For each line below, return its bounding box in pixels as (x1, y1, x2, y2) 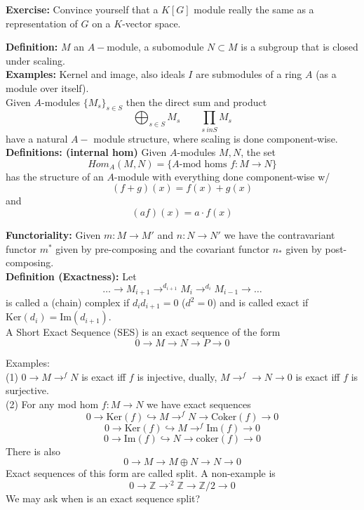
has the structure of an (6, 169, 104, 183)
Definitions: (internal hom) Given (6, 145, 167, 159)
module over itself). (6, 80, 89, 95)
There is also (6, 443, 60, 458)
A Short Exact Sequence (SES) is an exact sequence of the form (6, 325, 281, 339)
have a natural (6, 131, 68, 145)
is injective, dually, (137, 369, 217, 384)
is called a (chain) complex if (6, 295, 130, 310)
